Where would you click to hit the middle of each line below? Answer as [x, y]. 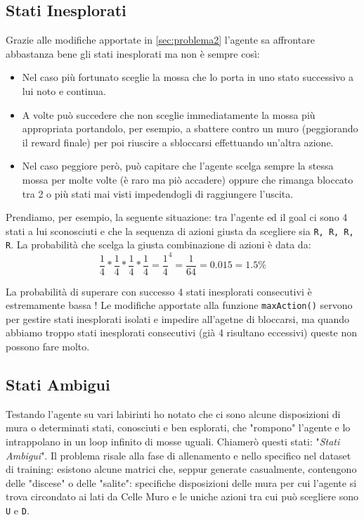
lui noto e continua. [64, 90]
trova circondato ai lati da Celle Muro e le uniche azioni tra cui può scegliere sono [182, 496]
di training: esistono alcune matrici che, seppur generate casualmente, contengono [181, 469]
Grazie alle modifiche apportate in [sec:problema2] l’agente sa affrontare [160, 40]
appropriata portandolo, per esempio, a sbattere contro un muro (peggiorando [190, 128]
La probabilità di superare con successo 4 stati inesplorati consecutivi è [159, 291]
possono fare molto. [48, 347]
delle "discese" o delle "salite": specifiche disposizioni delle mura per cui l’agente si [181, 482]
